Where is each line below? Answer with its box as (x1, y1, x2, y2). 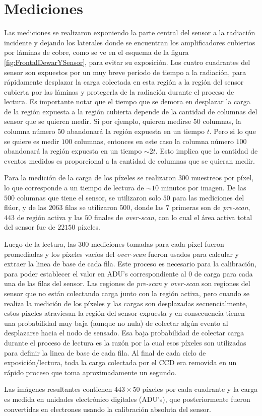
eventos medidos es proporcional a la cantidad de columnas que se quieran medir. (4, 155, 255, 166)
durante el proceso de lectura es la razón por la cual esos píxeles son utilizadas (4, 337, 246, 348)
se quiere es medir (4, 135, 59, 146)
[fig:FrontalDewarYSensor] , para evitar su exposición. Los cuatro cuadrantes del (4, 56, 250, 67)
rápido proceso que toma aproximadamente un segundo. (4, 367, 177, 377)
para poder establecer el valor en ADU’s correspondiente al (4, 268, 186, 279)
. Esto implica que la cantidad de (155, 146, 258, 156)
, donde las (130, 202, 164, 213)
